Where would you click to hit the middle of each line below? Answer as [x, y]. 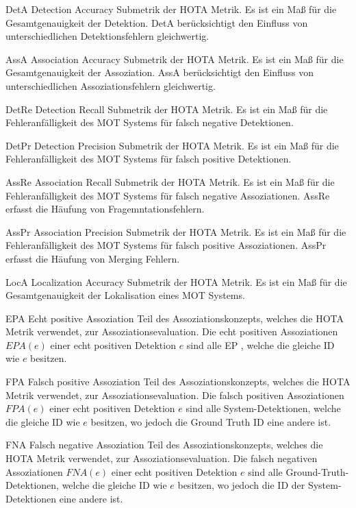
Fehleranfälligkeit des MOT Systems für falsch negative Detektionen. [150, 122]
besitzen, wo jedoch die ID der [241, 485]
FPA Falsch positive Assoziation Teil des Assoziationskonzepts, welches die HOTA [178, 382]
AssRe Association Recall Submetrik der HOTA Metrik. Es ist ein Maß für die [170, 181]
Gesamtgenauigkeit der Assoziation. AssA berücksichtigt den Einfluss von [160, 72]
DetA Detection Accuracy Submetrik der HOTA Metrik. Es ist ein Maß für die [171, 9]
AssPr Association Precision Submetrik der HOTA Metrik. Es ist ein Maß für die [176, 231]
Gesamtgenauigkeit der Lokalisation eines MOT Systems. [125, 295]
